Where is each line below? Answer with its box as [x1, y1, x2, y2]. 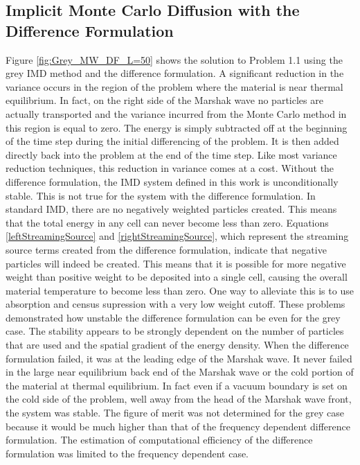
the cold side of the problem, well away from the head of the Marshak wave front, [6, 392, 352, 406]
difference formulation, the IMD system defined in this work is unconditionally [6, 174, 339, 188]
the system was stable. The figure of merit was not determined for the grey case [6, 405, 345, 420]
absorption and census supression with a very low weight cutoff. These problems [6, 297, 345, 311]
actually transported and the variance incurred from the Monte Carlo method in [6, 106, 347, 121]
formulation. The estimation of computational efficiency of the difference [6, 432, 313, 447]
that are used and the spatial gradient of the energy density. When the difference [6, 337, 349, 352]
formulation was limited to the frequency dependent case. [6, 446, 249, 460]
